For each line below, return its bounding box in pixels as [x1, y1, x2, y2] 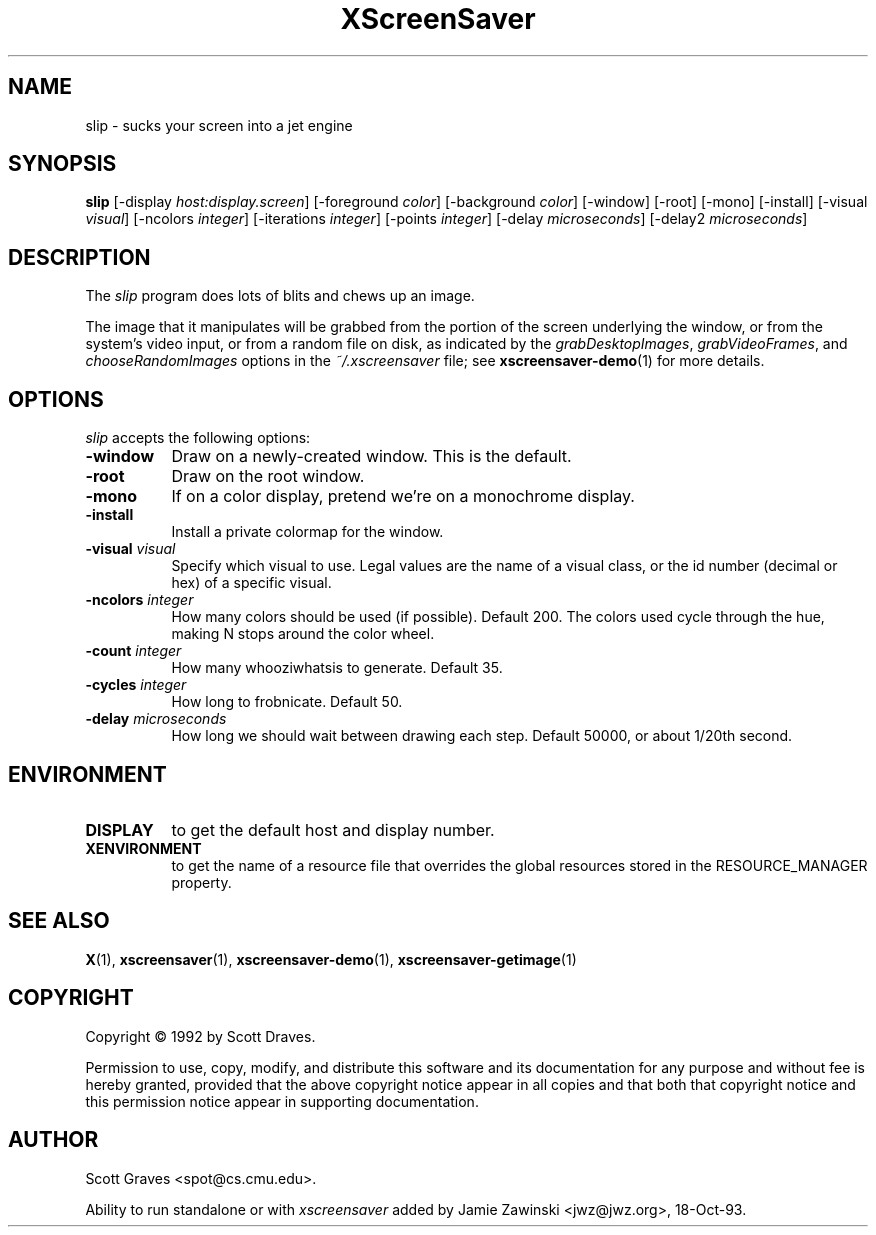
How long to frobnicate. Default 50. [171, 693, 403, 711]
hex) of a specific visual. [171, 574, 332, 592]
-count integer [85, 642, 182, 660]
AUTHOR [8, 1127, 99, 1153]
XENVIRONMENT [85, 839, 202, 857]
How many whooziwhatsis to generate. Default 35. [171, 659, 503, 677]
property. [171, 873, 232, 891]
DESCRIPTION [8, 244, 151, 270]
